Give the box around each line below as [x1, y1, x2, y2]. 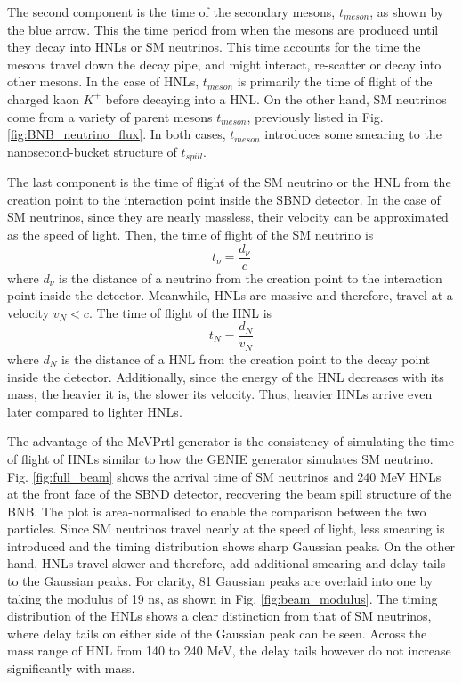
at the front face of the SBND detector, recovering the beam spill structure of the [7, 484, 452, 503]
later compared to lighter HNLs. [7, 402, 182, 420]
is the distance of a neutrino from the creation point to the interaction [59, 268, 442, 287]
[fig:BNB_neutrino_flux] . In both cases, [7, 125, 226, 143]
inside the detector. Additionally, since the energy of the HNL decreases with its [7, 367, 444, 386]
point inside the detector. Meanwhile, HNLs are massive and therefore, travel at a [7, 286, 453, 305]
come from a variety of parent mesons [7, 107, 213, 126]
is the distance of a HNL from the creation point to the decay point [61, 349, 431, 368]
